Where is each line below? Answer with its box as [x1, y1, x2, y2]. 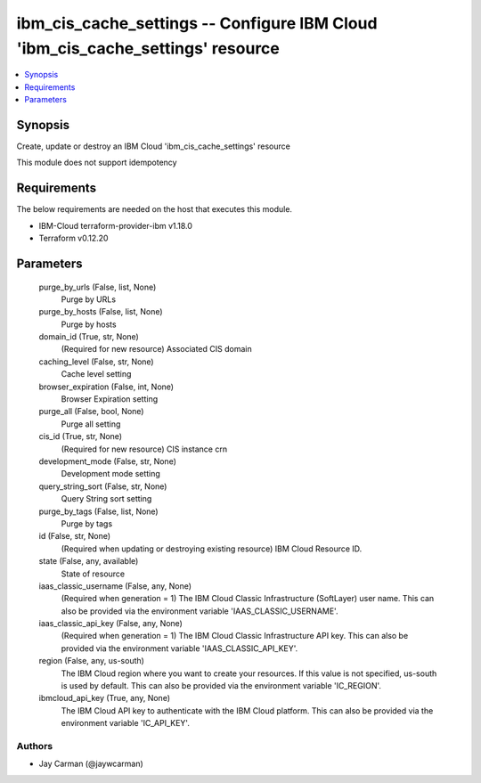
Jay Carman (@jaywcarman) [38, 758, 144, 770]
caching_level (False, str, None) [38, 356, 155, 367]
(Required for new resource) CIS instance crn [61, 444, 227, 454]
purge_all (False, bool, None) [38, 406, 144, 417]
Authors [16, 739, 53, 752]
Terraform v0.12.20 [38, 232, 109, 244]
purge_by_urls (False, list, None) [38, 281, 157, 292]
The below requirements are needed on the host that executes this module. [16, 204, 293, 215]
